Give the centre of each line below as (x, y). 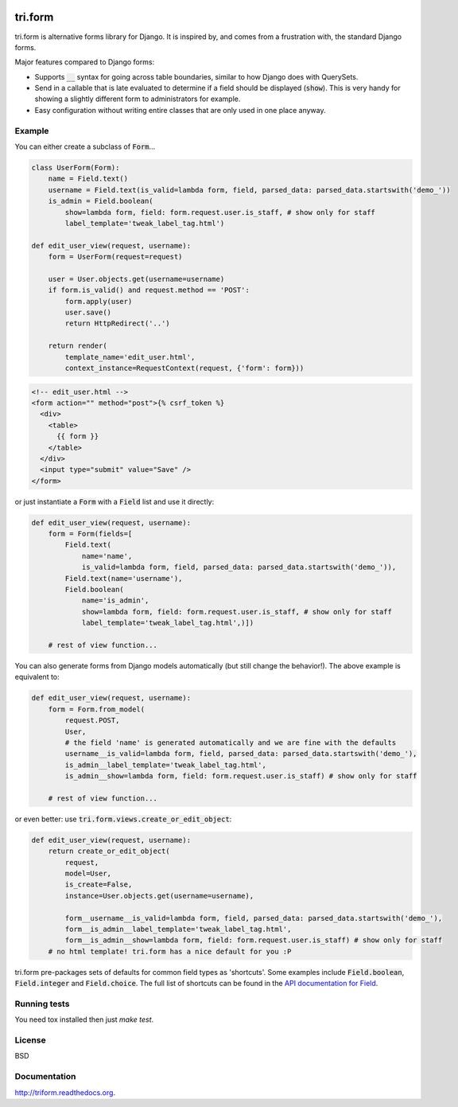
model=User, (88, 873)
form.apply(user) (99, 301)
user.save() (88, 313)
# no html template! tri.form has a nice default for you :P (170, 951)
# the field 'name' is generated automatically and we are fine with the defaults (231, 743)
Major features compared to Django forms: (85, 62)
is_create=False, (99, 885)
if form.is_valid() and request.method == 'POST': (149, 290)
